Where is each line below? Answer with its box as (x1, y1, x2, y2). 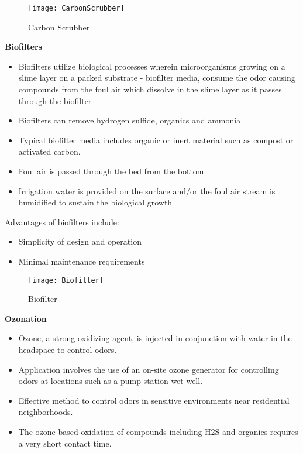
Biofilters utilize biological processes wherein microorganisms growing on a (18, 60, 285, 72)
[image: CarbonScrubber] (28, 4, 125, 12)
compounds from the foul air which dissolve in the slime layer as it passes (18, 83, 282, 95)
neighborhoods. (18, 406, 73, 418)
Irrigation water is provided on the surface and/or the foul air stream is (18, 184, 276, 197)
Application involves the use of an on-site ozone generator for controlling (18, 363, 279, 375)
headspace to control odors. (18, 344, 117, 355)
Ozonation (5, 312, 47, 324)
